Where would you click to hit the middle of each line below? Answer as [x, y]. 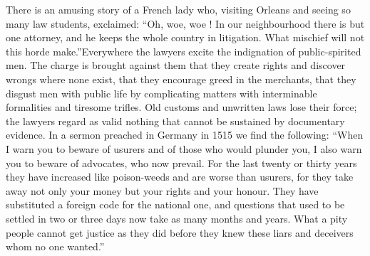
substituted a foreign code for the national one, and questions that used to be [175, 204]
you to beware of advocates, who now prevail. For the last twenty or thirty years [181, 162]
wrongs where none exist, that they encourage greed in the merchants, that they [181, 79]
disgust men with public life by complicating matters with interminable [161, 93]
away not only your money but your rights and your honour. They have [162, 190]
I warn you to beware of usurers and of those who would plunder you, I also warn [184, 148]
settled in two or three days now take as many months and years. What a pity [177, 218]
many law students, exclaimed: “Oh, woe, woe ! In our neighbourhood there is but [185, 23]
